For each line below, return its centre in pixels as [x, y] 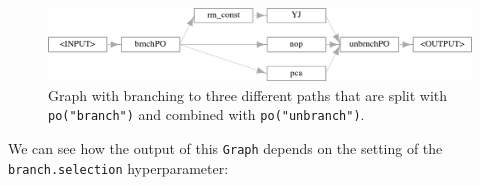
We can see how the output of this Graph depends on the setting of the [225, 148]
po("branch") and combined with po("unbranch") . [206, 114]
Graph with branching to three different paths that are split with [248, 94]
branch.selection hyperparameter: [118, 167]
